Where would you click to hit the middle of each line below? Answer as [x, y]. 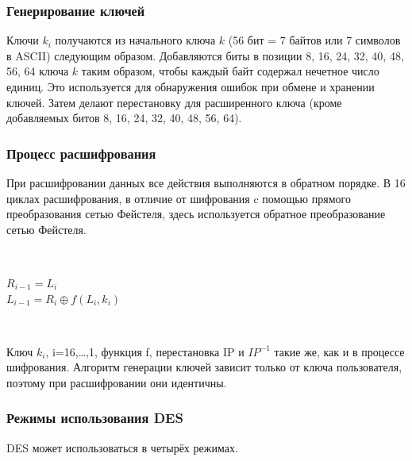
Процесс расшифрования [81, 153]
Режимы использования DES [95, 418]
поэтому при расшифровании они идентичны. [117, 382]
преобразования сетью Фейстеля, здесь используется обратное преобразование [196, 214]
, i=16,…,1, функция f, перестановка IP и [145, 351]
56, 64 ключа [38, 71]
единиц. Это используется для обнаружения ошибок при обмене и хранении [191, 86]
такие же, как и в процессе [339, 351]
